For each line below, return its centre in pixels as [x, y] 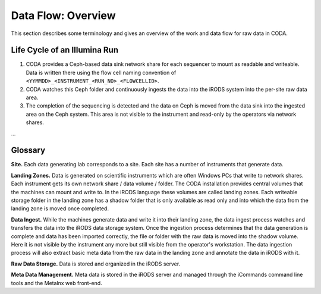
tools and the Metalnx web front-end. [56, 283]
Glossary [28, 151]
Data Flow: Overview [63, 15]
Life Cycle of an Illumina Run [65, 50]
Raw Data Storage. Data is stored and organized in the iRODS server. [96, 264]
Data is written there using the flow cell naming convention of [101, 72]
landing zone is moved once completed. [60, 208]
